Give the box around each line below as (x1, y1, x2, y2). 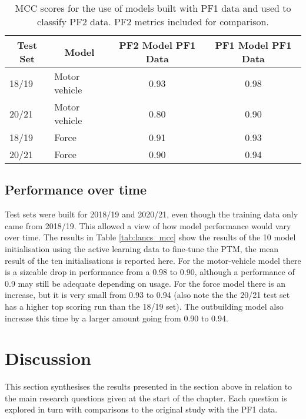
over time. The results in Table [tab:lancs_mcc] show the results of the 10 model (5, 231, 296, 243)
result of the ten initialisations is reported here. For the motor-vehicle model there (5, 254, 301, 266)
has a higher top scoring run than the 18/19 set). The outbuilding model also (5, 300, 284, 312)
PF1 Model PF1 (215, 38, 292, 52)
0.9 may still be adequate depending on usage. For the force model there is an (5, 277, 285, 289)
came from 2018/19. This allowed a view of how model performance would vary (5, 219, 291, 232)
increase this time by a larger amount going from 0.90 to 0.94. (5, 311, 228, 324)
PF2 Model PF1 (119, 38, 196, 52)
